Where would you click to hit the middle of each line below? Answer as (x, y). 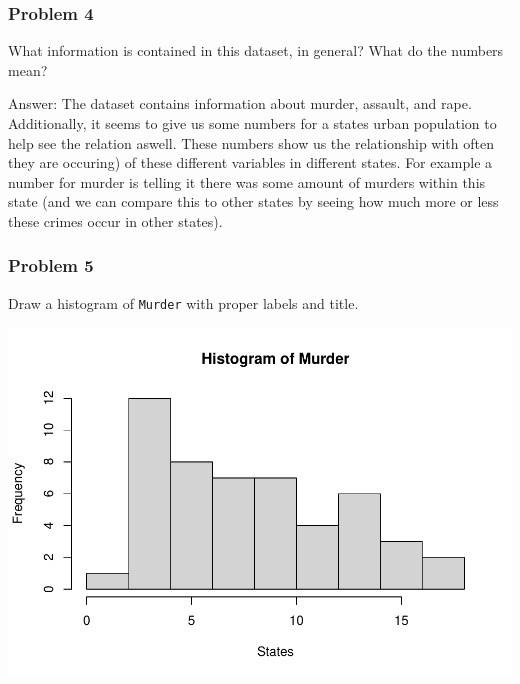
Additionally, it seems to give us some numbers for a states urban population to (252, 123)
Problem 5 (51, 265)
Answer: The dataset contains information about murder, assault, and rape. (240, 103)
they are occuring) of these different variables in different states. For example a (250, 162)
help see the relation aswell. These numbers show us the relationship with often (251, 142)
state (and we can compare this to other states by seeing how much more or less (253, 201)
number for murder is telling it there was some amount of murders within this (247, 181)
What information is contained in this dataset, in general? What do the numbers (256, 50)
